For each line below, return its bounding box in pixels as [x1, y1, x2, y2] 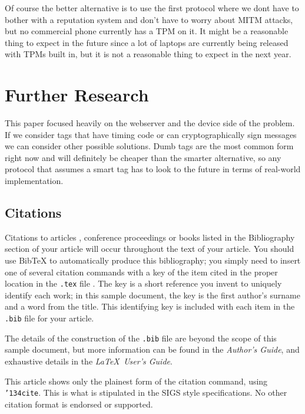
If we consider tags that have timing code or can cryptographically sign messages [5, 128, 297, 140]
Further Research [5, 83, 149, 107]
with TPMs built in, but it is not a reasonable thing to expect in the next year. [5, 48, 291, 60]
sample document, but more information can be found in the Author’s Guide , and [5, 343, 300, 356]
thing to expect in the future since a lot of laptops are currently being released [5, 36, 289, 48]
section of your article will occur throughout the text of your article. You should [5, 242, 294, 255]
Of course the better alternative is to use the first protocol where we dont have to [5, 2, 299, 14]
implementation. [5, 175, 64, 187]
